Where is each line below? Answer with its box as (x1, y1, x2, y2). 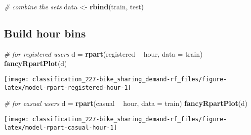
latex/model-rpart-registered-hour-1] (4, 84, 131, 91)
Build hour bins (4, 25, 86, 40)
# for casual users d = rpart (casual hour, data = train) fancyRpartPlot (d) (4, 98, 248, 108)
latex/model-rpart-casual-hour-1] (4, 124, 118, 131)
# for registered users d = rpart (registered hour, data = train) (4, 48, 203, 59)
